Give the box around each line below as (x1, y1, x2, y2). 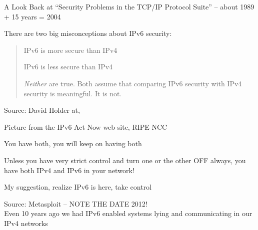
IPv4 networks (4, 218, 48, 228)
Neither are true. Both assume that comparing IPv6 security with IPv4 (23, 78, 242, 88)
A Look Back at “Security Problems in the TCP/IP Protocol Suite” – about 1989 (4, 1, 254, 11)
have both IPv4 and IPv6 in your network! (4, 165, 134, 175)
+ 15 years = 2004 (4, 11, 61, 21)
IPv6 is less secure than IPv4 (23, 61, 113, 72)
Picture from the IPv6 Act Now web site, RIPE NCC (4, 121, 167, 132)
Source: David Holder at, (4, 105, 80, 115)
